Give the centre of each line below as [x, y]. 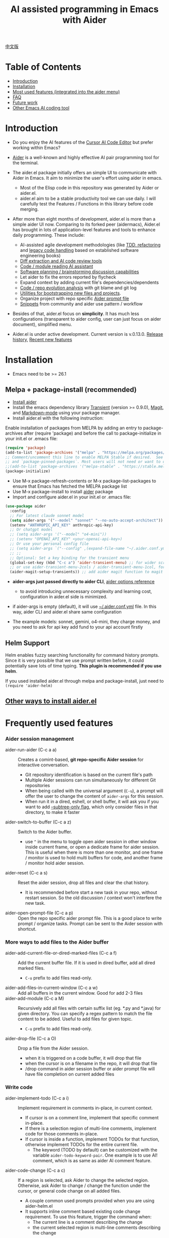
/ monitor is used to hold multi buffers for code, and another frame [94, 857]
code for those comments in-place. [62, 1134]
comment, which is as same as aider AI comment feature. [92, 1161]
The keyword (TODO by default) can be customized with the [95, 1150]
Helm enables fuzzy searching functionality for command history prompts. [82, 655]
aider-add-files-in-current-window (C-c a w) [52, 988]
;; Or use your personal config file [49, 544]
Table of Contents [43, 67]
